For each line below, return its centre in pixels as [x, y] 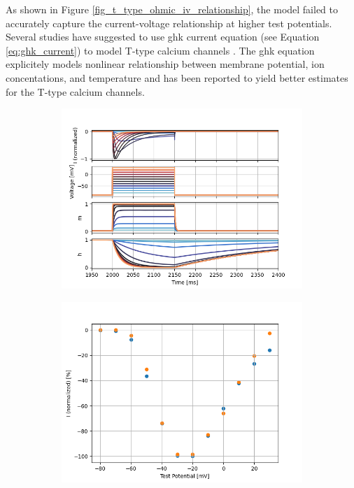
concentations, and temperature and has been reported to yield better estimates [177, 77]
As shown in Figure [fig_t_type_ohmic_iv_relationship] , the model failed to [172, 9]
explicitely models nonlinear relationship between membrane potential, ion [165, 64]
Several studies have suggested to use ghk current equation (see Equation [163, 37]
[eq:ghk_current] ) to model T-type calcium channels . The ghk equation [160, 50]
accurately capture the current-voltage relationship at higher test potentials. [169, 23]
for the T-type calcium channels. [75, 91]
